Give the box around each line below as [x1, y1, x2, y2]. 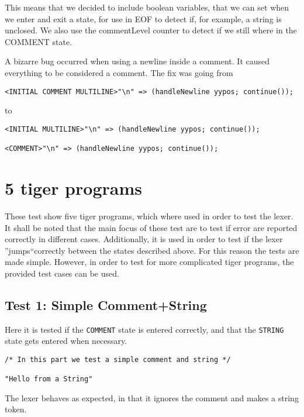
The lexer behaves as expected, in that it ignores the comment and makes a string [5, 391, 299, 404]
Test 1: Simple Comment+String [5, 295, 207, 313]
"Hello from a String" [5, 375, 93, 384]
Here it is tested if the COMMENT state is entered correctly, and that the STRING [5, 323, 284, 335]
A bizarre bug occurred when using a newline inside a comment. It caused [5, 55, 270, 67]
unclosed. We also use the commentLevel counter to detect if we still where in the [5, 24, 297, 36]
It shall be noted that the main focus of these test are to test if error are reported [5, 221, 298, 233]
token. [5, 403, 27, 415]
